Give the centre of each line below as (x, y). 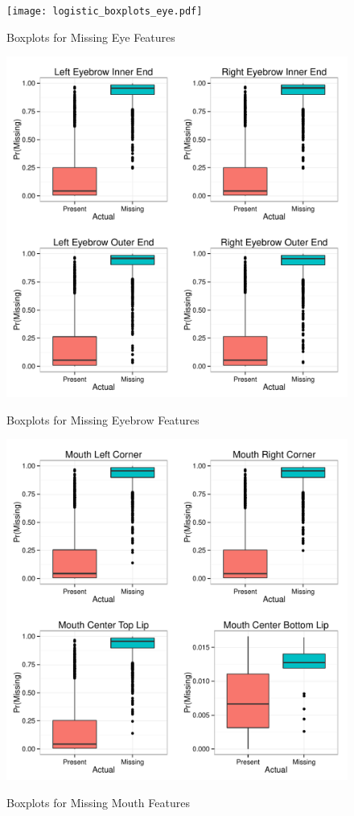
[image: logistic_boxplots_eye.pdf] (105, 11)
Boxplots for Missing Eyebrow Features (103, 419)
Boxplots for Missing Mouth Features (98, 803)
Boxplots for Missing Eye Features (91, 37)
